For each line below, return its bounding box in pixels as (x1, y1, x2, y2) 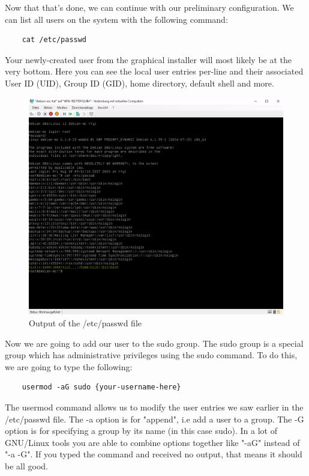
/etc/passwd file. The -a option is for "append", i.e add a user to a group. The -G (5, 412, 304, 425)
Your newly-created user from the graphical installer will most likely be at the (5, 53, 292, 66)
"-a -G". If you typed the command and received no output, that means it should (5, 448, 302, 460)
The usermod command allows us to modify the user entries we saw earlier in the (5, 400, 304, 413)
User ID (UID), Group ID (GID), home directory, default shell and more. (5, 76, 274, 89)
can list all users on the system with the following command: (5, 13, 228, 25)
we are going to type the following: (5, 360, 133, 373)
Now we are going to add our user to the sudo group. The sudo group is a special (5, 337, 304, 349)
